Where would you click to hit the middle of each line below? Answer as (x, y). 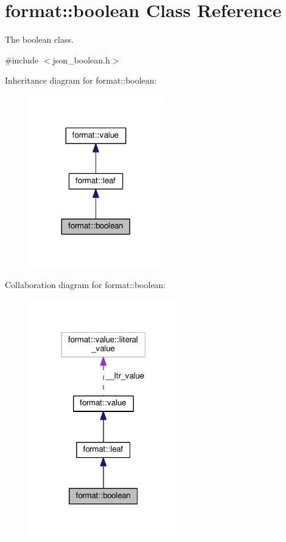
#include (22, 60)
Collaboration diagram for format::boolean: (85, 285)
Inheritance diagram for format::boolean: (81, 80)
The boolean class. (39, 39)
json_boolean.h (81, 60)
